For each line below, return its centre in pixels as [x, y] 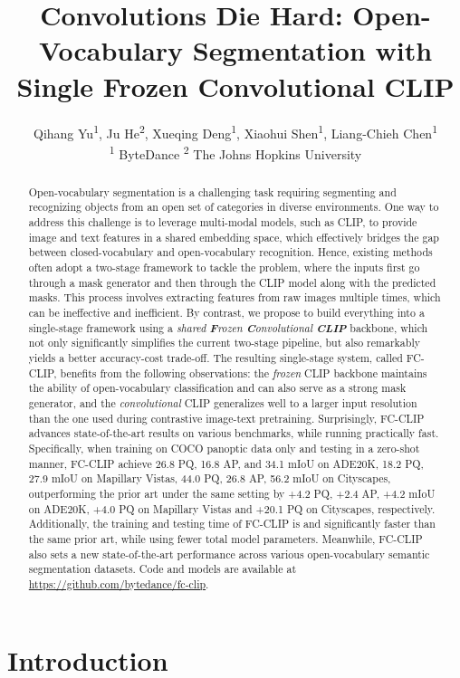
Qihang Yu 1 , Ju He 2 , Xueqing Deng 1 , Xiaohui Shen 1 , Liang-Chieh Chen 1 [235, 131]
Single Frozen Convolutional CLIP [235, 86]
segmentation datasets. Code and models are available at [163, 569]
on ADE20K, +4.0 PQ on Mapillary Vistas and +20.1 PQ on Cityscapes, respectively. [232, 508]
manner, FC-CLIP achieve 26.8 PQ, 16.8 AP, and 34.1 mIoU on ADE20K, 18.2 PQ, [226, 463]
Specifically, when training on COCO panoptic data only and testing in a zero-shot [224, 448]
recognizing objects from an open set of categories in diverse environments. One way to [234, 207]
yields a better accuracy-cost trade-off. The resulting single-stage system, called [216, 358]
